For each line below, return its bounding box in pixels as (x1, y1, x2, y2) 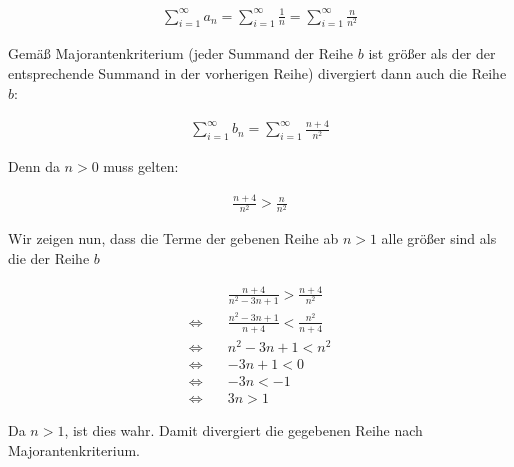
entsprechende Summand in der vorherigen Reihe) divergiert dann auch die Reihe (8, 62, 507, 83)
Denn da (8, 156, 60, 177)
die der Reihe (8, 247, 90, 268)
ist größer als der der (368, 43, 496, 64)
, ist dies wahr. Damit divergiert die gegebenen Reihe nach (64, 419, 423, 440)
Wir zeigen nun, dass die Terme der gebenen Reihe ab (8, 228, 339, 249)
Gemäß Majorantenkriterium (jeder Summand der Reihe (8, 43, 354, 64)
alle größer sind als (381, 228, 497, 249)
